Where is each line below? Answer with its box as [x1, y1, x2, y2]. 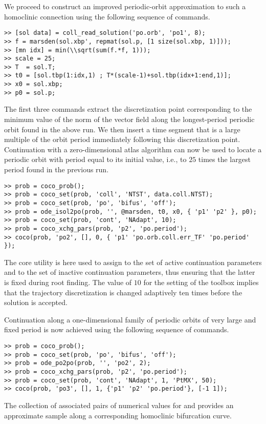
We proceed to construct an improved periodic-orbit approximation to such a [4, 1, 246, 11]
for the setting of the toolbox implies [143, 277, 259, 288]
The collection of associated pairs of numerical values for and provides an [4, 399, 234, 410]
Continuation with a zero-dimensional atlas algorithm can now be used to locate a [4, 144, 262, 154]
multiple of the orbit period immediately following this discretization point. [4, 134, 240, 145]
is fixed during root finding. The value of [4, 277, 132, 288]
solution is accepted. [4, 297, 68, 308]
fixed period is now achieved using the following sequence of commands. [4, 324, 229, 335]
